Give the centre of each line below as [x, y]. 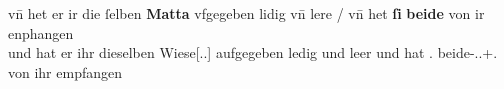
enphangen [41, 32]
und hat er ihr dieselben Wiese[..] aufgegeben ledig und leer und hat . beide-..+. [253, 52]
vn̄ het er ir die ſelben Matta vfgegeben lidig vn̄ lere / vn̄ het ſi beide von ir [246, 13]
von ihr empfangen [65, 71]
